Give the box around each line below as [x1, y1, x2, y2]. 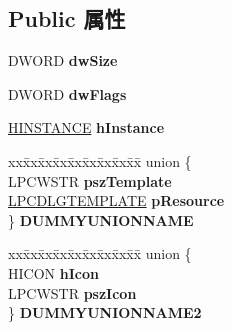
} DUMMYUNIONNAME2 [8, 302, 202, 323]
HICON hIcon [8, 262, 99, 283]
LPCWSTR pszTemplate [8, 170, 172, 191]
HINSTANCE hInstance [8, 117, 165, 138]
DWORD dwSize [8, 50, 118, 71]
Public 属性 [8, 3, 126, 34]
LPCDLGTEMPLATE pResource [8, 190, 225, 211]
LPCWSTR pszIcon [8, 282, 137, 303]
